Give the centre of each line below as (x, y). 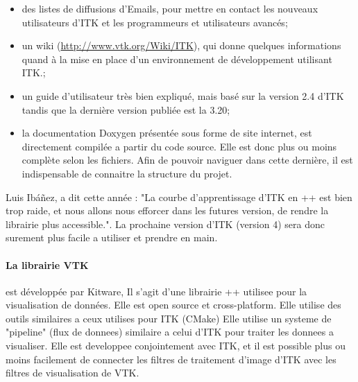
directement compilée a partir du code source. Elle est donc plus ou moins (179, 146)
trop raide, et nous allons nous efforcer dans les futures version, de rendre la (167, 210)
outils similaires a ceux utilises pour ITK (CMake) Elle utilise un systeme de (169, 318)
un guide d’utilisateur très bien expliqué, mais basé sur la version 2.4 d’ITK (183, 95)
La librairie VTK (47, 264)
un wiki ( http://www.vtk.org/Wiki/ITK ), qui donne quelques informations (181, 45)
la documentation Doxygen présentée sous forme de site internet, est (167, 133)
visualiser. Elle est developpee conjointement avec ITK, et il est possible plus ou (176, 346)
